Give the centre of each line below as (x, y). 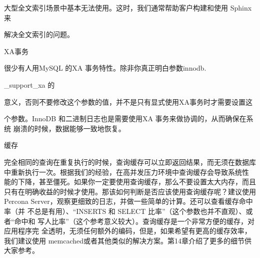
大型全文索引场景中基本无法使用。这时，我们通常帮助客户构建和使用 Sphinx (128, 8)
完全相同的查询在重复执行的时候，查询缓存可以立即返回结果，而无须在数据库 (130, 162)
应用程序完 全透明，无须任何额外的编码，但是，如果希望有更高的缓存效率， (128, 231)
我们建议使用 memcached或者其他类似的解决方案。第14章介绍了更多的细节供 (128, 240)
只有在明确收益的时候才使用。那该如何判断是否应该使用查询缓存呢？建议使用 (130, 191)
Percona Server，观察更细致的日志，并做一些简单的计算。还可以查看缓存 (121, 201)
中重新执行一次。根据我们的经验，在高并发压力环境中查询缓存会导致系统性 (126, 172)
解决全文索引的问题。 (39, 34)
